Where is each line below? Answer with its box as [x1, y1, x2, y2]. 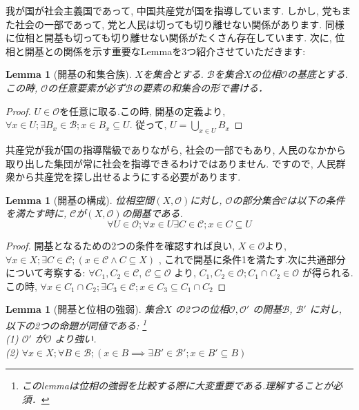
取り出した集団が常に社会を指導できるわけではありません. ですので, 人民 [6, 156, 336, 170]
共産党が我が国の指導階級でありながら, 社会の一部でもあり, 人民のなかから [6, 142, 346, 156]
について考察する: [6, 265, 86, 280]
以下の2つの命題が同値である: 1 [6, 316, 147, 332]
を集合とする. [142, 67, 204, 81]
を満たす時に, [6, 206, 67, 221]
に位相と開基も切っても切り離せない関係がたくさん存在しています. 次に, [6, 30, 332, 45]
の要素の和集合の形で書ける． [133, 80, 269, 94]
